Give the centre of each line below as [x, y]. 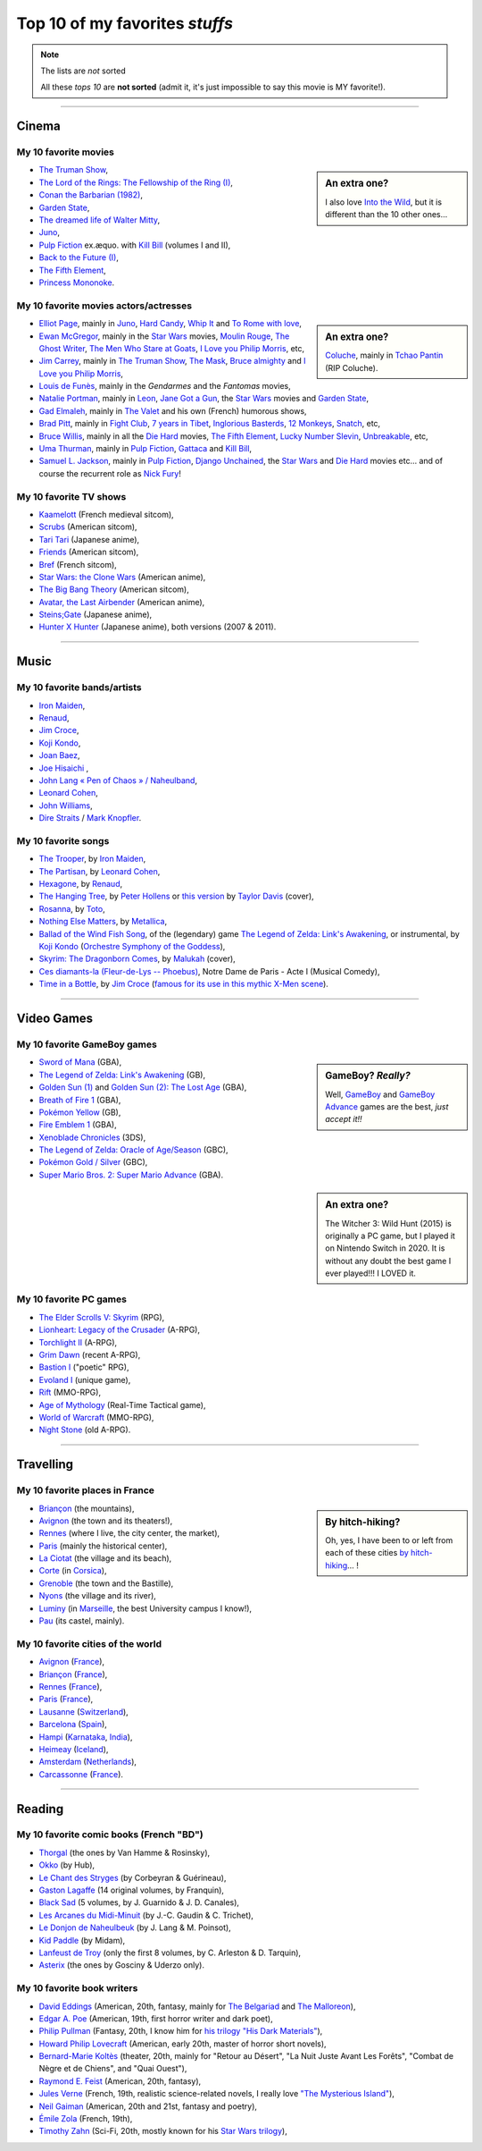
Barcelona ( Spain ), [73, 1725]
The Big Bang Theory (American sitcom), [114, 589]
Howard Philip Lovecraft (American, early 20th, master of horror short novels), [183, 2044]
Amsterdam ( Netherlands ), [88, 1762]
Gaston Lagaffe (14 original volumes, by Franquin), [132, 1890]
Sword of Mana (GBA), [80, 1062]
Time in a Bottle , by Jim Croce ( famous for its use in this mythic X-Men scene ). [184, 984]
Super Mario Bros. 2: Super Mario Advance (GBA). [131, 1175]
